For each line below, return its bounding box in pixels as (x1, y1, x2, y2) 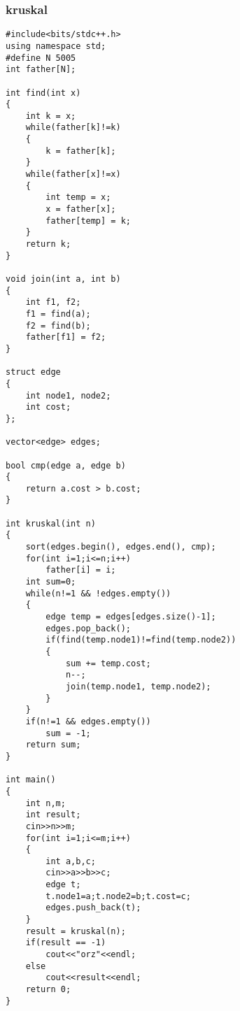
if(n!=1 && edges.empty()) (25, 716, 151, 726)
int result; (25, 810, 81, 820)
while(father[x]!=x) (25, 169, 121, 180)
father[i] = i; (45, 565, 116, 575)
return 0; (25, 984, 71, 995)
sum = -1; (45, 728, 91, 738)
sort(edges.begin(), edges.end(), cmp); (25, 542, 216, 552)
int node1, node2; (25, 390, 111, 401)
